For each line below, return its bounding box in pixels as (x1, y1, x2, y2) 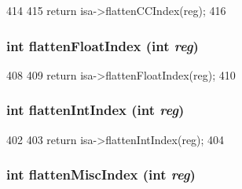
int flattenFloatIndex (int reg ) (6, 35, 199, 55)
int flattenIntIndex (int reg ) (6, 100, 185, 120)
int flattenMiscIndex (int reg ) (6, 165, 196, 184)
